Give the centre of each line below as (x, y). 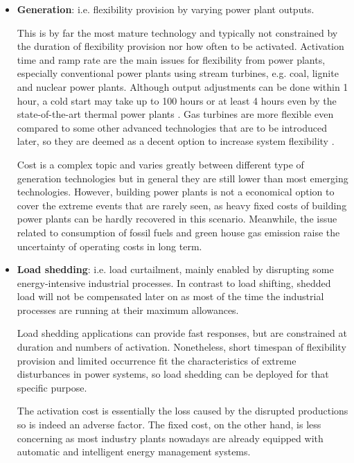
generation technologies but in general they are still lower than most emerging (183, 178)
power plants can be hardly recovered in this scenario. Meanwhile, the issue (177, 219)
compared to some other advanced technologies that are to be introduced (172, 127)
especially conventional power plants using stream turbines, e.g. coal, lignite (178, 73)
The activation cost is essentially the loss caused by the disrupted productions (183, 411)
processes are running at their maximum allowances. (128, 309)
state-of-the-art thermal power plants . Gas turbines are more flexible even (175, 114)
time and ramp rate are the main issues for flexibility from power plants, (171, 59)
